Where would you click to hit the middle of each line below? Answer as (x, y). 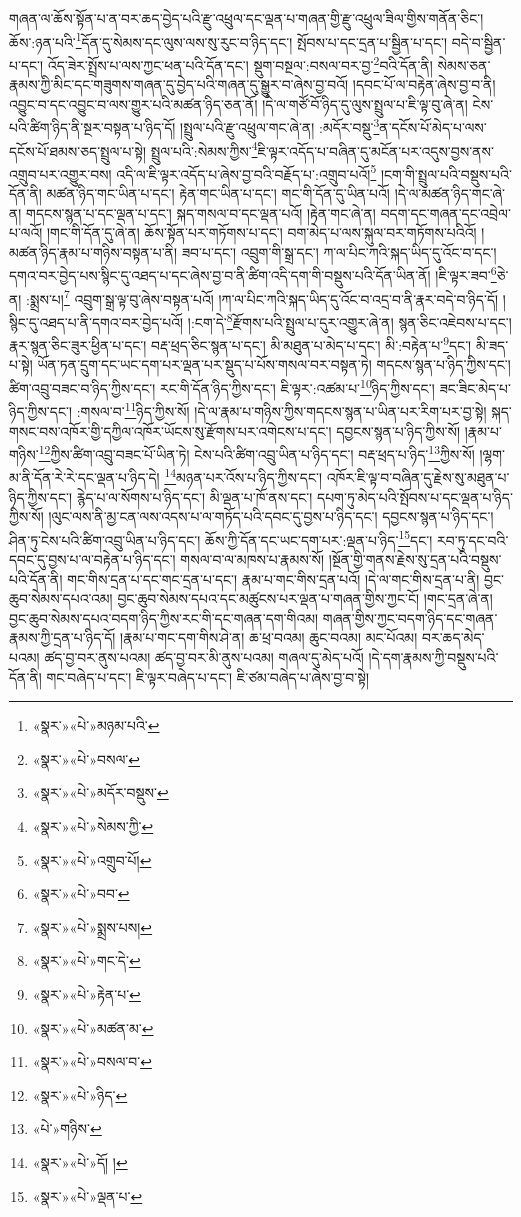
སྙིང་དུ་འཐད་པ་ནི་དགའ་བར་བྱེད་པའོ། (96, 321)
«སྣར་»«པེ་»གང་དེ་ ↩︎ (86, 960)
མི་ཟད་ (492, 344)
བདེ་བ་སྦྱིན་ (478, 41)
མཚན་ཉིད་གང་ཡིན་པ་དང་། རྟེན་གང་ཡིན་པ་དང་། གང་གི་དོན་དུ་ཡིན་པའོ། (218, 193)
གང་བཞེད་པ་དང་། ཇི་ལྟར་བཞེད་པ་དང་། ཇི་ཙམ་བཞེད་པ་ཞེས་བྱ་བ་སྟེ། (208, 676)
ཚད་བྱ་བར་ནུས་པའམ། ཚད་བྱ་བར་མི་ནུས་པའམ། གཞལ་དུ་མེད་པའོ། (204, 657)
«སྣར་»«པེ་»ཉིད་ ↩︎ (80, 1094)
